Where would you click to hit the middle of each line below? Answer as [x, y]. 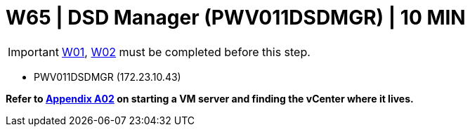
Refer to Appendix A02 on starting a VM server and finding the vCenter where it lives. [210, 98]
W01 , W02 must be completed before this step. [186, 52]
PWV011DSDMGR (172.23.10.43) [107, 77]
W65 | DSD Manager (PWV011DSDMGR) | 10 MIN [236, 18]
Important [33, 52]
